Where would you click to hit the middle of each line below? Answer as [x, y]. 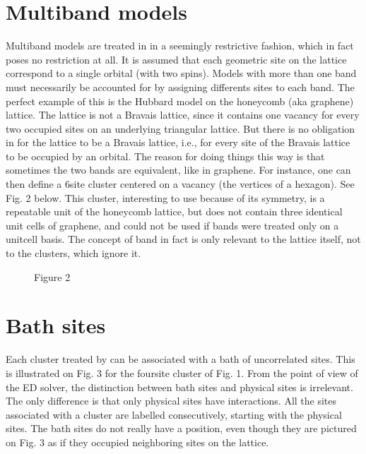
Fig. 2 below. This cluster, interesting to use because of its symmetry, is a [165, 197]
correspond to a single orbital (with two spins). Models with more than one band [181, 73]
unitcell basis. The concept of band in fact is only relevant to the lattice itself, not [183, 239]
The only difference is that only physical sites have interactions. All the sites [171, 401]
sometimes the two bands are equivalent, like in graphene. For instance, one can [178, 170]
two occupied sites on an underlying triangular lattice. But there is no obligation [181, 128]
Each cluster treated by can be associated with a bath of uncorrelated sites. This [181, 359]
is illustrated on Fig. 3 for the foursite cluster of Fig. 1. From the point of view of [182, 372]
